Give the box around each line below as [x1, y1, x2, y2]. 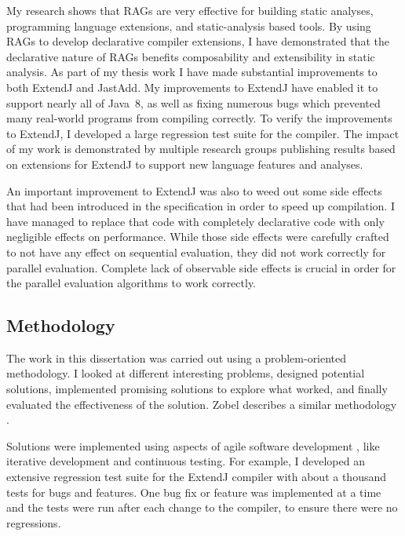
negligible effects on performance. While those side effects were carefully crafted [6, 228, 389, 245]
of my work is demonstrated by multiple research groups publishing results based [6, 140, 396, 157]
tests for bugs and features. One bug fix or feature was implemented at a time [6, 483, 381, 500]
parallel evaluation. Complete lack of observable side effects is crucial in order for [6, 259, 396, 275]
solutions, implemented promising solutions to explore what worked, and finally [6, 381, 388, 397]
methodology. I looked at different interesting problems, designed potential [6, 365, 365, 381]
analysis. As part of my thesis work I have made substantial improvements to [6, 64, 378, 80]
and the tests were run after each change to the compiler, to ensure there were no [6, 499, 398, 516]
